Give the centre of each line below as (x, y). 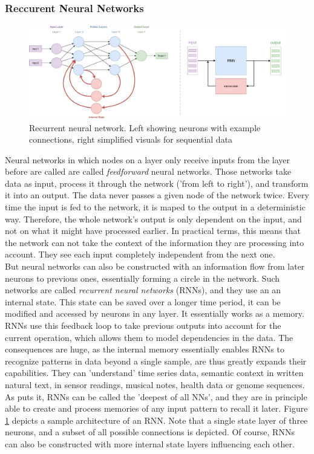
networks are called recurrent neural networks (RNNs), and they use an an (143, 290)
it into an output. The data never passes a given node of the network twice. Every (157, 195)
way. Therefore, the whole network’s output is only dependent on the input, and (153, 219)
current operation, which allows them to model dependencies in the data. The (149, 337)
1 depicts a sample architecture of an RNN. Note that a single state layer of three (156, 420)
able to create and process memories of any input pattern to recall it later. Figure (156, 408)
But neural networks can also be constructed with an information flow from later (155, 266)
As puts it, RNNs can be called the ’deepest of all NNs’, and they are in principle (156, 396)
